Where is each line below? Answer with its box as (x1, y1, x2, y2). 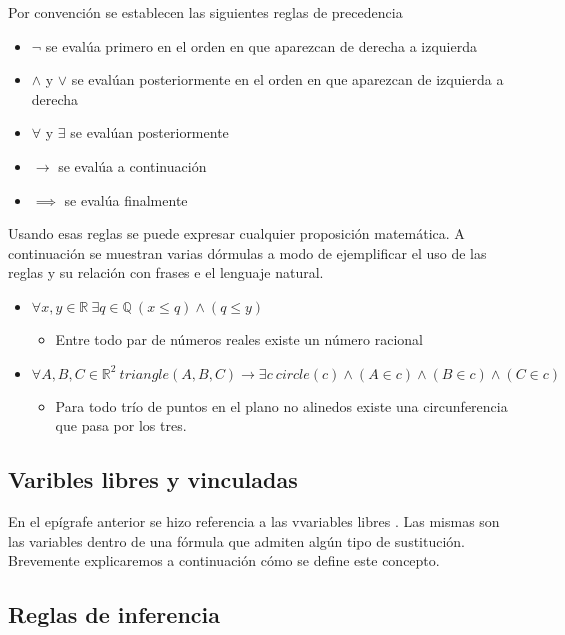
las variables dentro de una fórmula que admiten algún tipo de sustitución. (8, 530, 466, 551)
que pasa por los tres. (55, 415, 187, 436)
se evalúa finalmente (64, 189, 188, 210)
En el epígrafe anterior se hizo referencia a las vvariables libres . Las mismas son (8, 510, 500, 531)
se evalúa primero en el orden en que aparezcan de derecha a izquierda (45, 35, 477, 56)
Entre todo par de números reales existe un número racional (55, 328, 423, 349)
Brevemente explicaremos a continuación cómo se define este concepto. (8, 550, 440, 571)
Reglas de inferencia (8, 599, 220, 630)
